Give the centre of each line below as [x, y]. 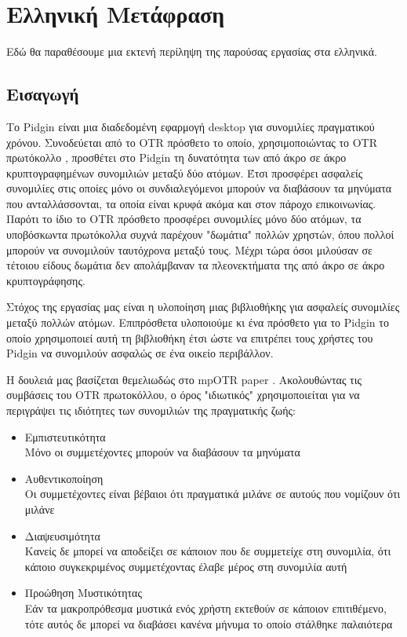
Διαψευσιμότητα [62, 535]
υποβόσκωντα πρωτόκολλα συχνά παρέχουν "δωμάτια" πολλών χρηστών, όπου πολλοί [200, 234]
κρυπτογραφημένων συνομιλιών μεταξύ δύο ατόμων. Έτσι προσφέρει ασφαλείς [185, 172]
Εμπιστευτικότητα [65, 436]
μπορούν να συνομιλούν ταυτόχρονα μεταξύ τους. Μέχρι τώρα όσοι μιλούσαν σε [189, 249]
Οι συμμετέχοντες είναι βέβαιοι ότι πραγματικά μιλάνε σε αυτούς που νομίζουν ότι [213, 494]
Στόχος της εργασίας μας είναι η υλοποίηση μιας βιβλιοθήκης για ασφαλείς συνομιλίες [203, 307]
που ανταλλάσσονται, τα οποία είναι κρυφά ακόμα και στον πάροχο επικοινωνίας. [191, 203]
